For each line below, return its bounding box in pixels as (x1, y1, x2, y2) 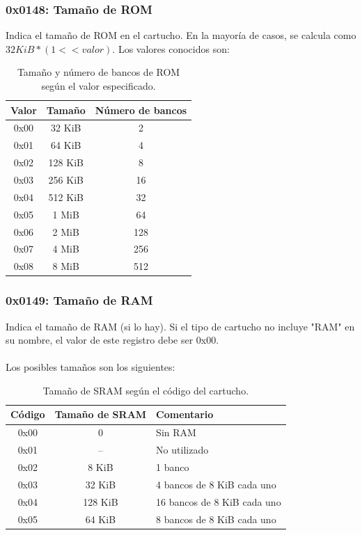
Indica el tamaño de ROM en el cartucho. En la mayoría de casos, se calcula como (6, 28, 356, 42)
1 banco (156, 460, 189, 474)
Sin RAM (156, 425, 196, 440)
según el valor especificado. (41, 79, 156, 93)
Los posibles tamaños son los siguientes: (6, 360, 175, 374)
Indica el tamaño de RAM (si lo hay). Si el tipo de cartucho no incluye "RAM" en (6, 319, 355, 333)
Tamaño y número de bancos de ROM (17, 65, 180, 79)
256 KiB (48, 172, 84, 186)
